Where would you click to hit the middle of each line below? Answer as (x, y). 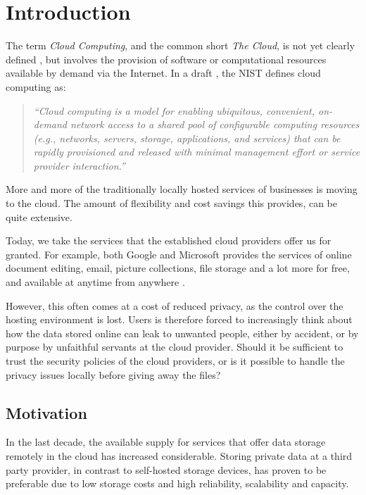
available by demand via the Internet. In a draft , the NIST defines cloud (163, 73)
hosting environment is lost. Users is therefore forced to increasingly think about (179, 319)
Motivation (46, 412)
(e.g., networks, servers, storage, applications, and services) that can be (187, 138)
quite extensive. (39, 217)
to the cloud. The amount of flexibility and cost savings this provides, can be (171, 203)
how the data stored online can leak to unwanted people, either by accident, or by (182, 333)
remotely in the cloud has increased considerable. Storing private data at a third (179, 455)
